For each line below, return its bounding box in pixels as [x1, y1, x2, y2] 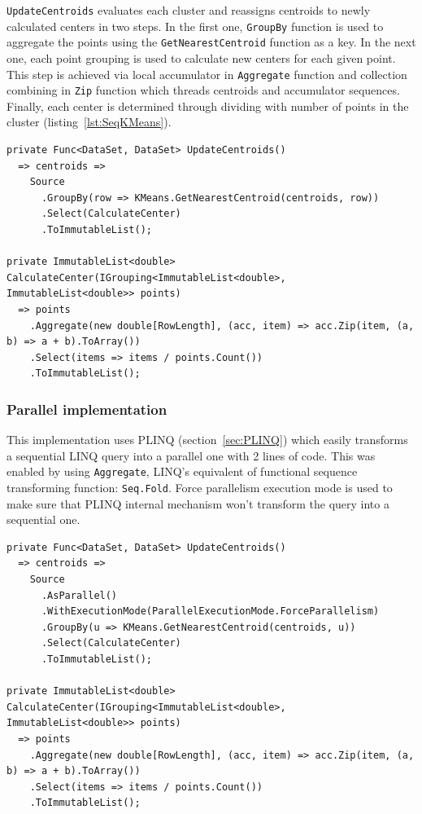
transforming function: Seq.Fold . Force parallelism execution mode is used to [7, 479, 393, 496]
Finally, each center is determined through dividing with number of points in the [7, 97, 409, 114]
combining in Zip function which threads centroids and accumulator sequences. [7, 81, 400, 99]
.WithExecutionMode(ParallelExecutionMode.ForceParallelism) [41, 605, 380, 618]
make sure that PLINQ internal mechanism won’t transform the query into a [7, 495, 389, 512]
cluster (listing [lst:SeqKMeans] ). [7, 113, 172, 130]
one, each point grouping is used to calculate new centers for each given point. [7, 49, 396, 66]
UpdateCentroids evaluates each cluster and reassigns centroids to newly [7, 2, 371, 18]
